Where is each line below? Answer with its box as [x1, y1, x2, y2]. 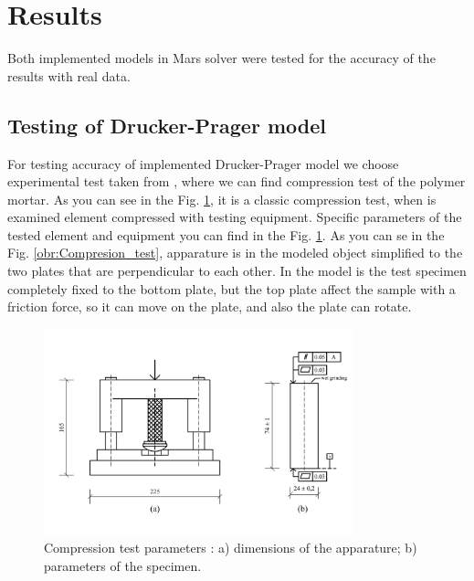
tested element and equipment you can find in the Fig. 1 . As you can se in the [7, 225, 445, 244]
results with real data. [7, 66, 131, 85]
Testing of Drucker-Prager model [7, 111, 326, 139]
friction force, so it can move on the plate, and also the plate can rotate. [7, 297, 412, 316]
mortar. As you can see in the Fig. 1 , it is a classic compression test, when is [7, 189, 437, 208]
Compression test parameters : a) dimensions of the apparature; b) [44, 538, 417, 557]
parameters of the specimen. [44, 555, 202, 575]
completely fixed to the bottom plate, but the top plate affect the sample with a [7, 279, 456, 298]
